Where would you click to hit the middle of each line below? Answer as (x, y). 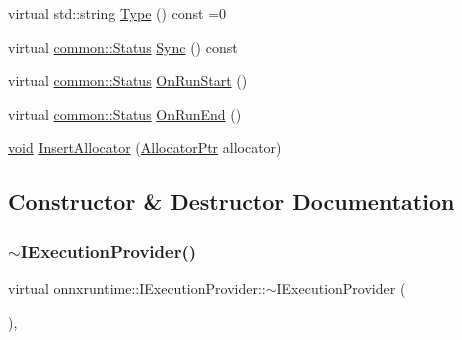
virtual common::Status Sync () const (123, 46)
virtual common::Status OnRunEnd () (125, 113)
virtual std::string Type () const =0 (117, 13)
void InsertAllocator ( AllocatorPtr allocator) (145, 147)
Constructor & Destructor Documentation (231, 201)
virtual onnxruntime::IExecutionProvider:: (137, 287)
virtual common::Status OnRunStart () (128, 80)
